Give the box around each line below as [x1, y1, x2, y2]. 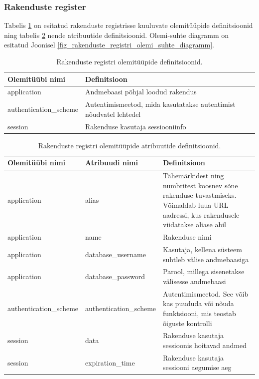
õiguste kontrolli [163, 318, 212, 328]
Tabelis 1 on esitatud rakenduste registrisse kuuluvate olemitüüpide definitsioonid [4, 20, 253, 30]
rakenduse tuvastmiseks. [163, 190, 237, 200]
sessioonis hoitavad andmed [163, 340, 247, 350]
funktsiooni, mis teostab [163, 308, 236, 318]
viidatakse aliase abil [163, 219, 226, 230]
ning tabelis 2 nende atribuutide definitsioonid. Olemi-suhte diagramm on [4, 29, 229, 40]
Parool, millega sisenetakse [163, 266, 245, 277]
